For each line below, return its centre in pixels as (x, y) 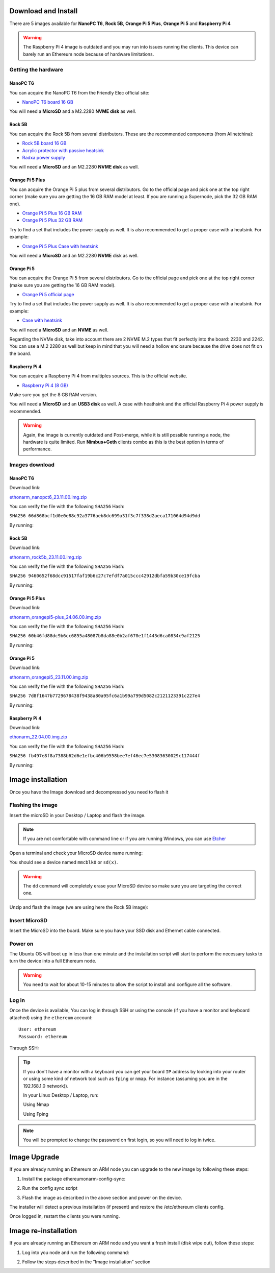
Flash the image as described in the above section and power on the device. (102, 1197)
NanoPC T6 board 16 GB (48, 102)
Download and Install (44, 11)
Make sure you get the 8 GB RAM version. (53, 394)
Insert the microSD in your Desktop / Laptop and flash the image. (78, 815)
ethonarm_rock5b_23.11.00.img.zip (46, 557)
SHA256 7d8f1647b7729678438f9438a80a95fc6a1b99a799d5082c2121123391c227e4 (105, 696)
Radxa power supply (44, 157)
